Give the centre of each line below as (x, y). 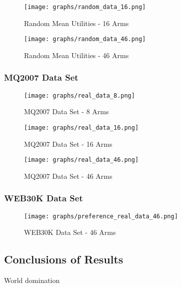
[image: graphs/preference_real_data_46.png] (101, 216)
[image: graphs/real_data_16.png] (81, 127)
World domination (32, 280)
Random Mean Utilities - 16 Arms (76, 23)
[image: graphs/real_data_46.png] (81, 160)
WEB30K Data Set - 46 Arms (70, 232)
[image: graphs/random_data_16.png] (85, 7)
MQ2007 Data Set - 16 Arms (68, 143)
